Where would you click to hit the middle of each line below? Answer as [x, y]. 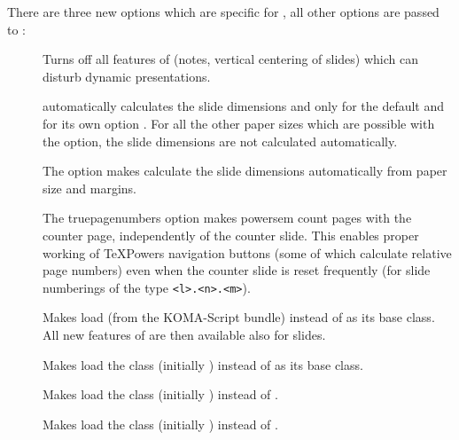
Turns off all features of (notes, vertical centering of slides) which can [231, 59]
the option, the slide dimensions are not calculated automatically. [220, 141]
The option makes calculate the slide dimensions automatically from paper [245, 171]
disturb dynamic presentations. [127, 76]
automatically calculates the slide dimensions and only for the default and [244, 106]
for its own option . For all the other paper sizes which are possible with [239, 123]
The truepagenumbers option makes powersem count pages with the [227, 218]
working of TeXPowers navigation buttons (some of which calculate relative [247, 252]
